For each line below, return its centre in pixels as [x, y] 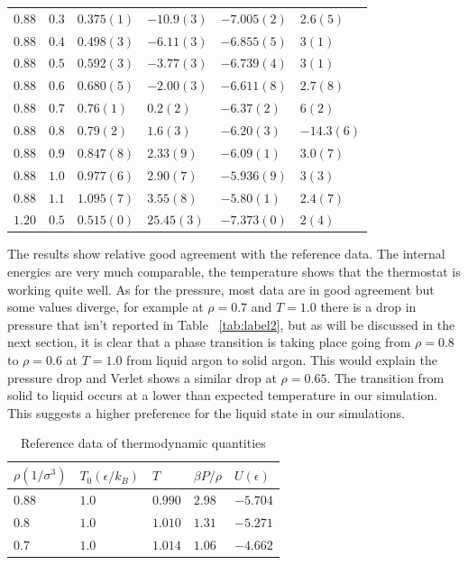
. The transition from [385, 377]
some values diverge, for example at [106, 307]
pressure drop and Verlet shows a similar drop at [142, 377]
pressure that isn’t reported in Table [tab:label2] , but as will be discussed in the [231, 324]
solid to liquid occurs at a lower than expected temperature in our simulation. [223, 395]
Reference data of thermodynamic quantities [143, 443]
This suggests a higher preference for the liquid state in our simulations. [206, 412]
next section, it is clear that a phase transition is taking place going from [209, 342]
